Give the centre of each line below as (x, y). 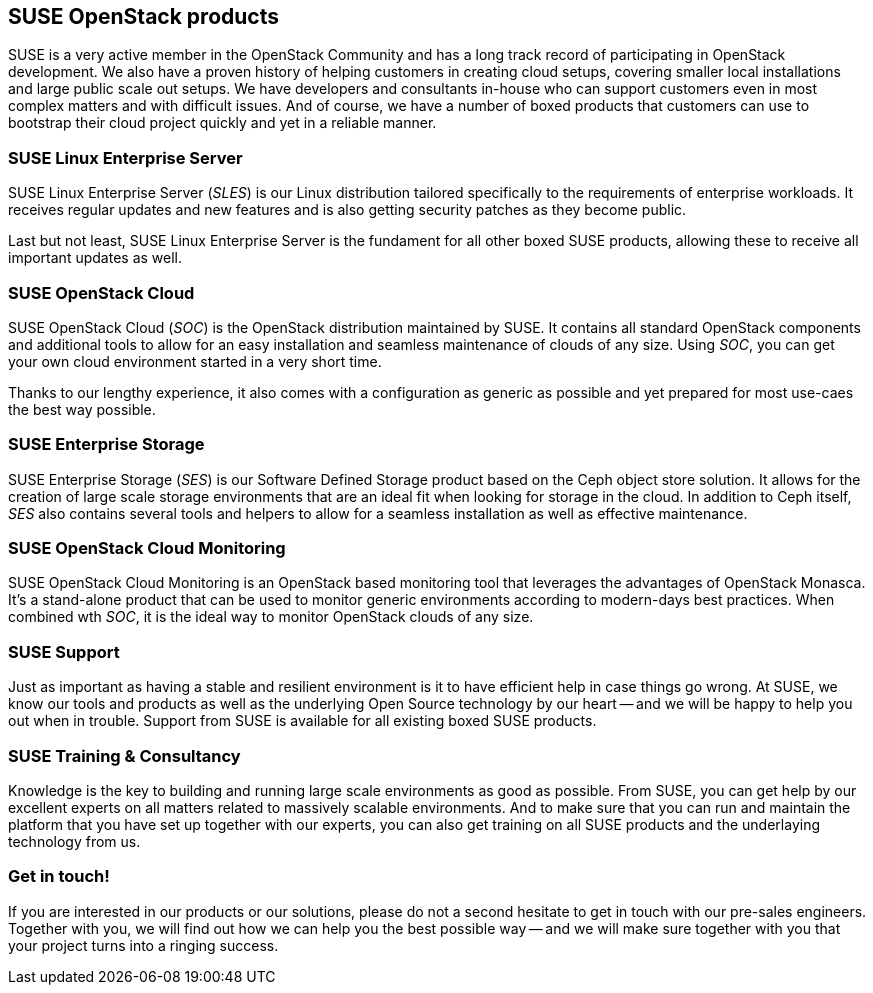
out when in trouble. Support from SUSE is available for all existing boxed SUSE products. (302, 721)
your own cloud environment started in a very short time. (195, 361)
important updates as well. (95, 258)
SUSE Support (64, 651)
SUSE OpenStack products (143, 16)
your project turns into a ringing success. (143, 945)
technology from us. (74, 841)
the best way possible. (82, 409)
